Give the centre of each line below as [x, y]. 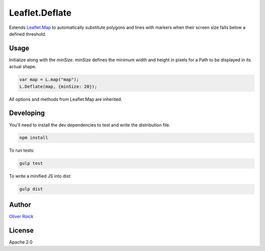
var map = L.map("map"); [49, 80]
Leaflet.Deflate [40, 13]
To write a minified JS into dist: [40, 176]
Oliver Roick [21, 216]
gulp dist [31, 189]
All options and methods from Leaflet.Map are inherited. [66, 99]
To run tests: [22, 150]
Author [20, 205]
